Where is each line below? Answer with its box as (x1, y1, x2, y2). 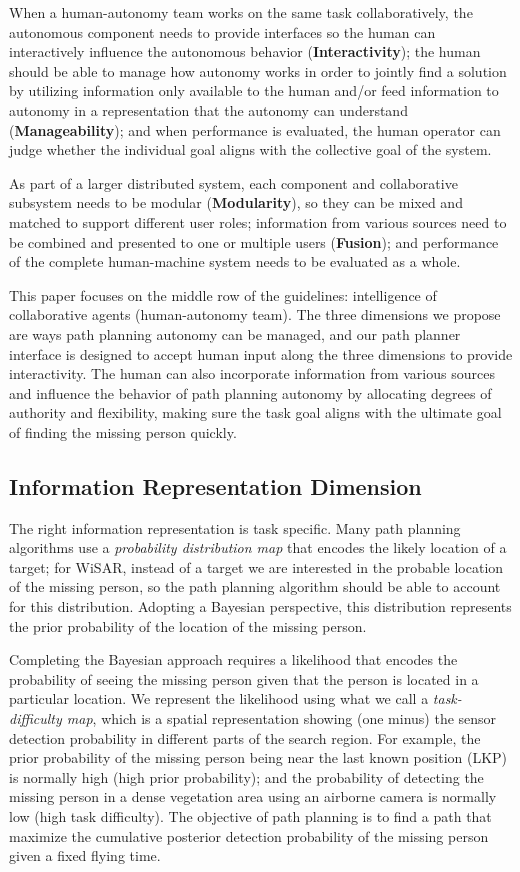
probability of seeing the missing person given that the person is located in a (9, 668, 479, 689)
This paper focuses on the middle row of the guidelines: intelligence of (9, 284, 437, 305)
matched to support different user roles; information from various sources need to (9, 211, 507, 232)
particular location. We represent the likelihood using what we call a (9, 688, 429, 709)
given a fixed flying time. (9, 845, 161, 866)
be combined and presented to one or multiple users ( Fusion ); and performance (9, 231, 499, 252)
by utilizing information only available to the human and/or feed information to (9, 80, 499, 101)
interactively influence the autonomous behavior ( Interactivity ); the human (9, 41, 481, 62)
